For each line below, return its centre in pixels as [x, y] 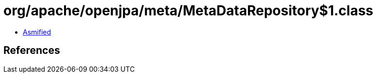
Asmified [37, 32]
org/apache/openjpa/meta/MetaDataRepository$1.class [188, 11]
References [32, 51]
